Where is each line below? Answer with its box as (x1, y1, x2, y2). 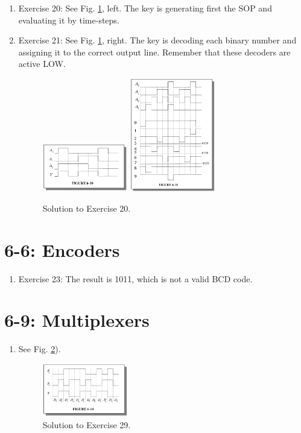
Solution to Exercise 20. (42, 201, 131, 214)
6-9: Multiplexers (4, 308, 150, 332)
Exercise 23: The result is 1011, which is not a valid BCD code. (18, 272, 253, 285)
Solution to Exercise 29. (42, 418, 131, 431)
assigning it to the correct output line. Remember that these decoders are (18, 45, 291, 58)
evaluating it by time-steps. (18, 13, 119, 26)
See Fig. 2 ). (18, 343, 61, 355)
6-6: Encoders (4, 237, 120, 262)
